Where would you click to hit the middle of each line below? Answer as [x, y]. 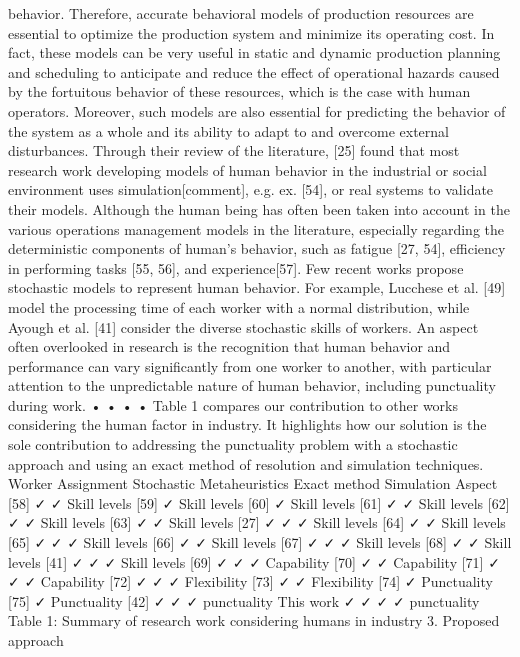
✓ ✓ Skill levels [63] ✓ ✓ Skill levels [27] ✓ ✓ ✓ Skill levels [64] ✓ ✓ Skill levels [257, 522]
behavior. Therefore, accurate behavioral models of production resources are [241, 13]
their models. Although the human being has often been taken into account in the [259, 208]
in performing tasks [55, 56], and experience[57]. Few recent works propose [236, 267]
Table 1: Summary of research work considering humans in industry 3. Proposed [254, 620]
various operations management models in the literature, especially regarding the [256, 228]
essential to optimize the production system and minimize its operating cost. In [251, 32]
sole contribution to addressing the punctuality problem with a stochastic [233, 444]
